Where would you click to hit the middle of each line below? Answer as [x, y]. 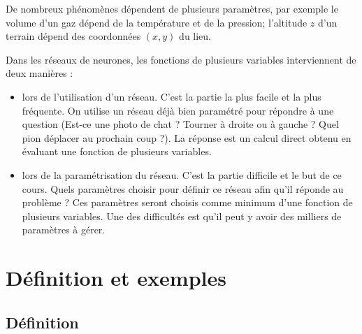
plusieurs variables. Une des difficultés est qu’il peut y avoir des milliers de [182, 216]
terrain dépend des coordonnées [73, 36]
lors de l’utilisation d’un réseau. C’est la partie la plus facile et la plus [172, 96]
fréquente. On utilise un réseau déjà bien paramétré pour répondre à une [178, 110]
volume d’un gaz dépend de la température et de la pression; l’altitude [157, 22]
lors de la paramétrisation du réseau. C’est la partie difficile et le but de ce [182, 174]
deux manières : [39, 73]
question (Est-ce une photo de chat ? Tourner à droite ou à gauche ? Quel [180, 124]
